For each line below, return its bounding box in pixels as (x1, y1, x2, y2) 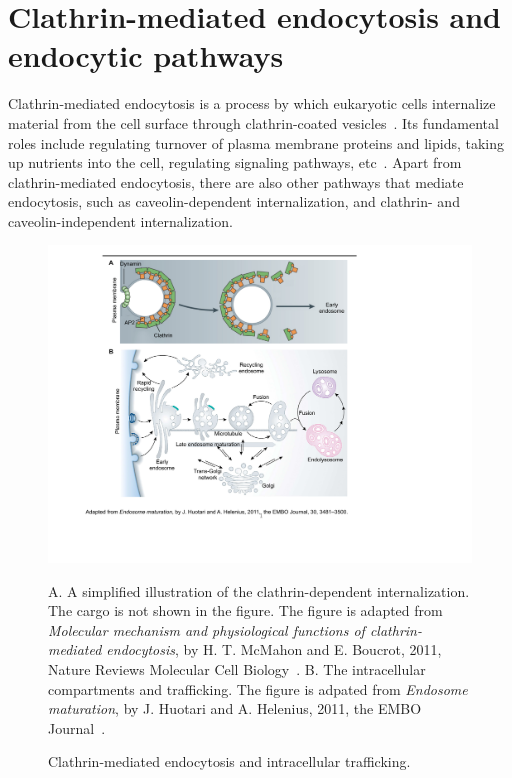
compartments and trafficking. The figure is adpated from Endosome (48, 678, 468, 699)
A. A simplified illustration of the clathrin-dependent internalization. (48, 580, 470, 601)
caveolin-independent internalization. (8, 210, 233, 231)
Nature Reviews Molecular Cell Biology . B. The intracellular (48, 659, 426, 680)
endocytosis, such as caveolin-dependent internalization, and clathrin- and (8, 191, 460, 212)
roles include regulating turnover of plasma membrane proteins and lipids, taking (8, 132, 505, 153)
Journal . (48, 717, 106, 738)
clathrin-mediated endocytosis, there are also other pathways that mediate (8, 171, 464, 192)
